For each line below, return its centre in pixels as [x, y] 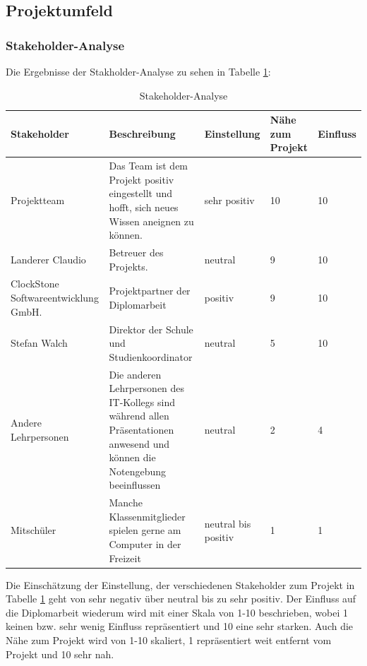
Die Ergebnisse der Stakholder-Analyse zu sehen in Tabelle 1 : [138, 71]
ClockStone [35, 284]
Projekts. [128, 266]
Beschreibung [142, 133]
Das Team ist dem [149, 166]
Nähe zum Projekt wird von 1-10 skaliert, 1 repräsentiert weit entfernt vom [169, 640]
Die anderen [135, 374]
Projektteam [38, 200]
